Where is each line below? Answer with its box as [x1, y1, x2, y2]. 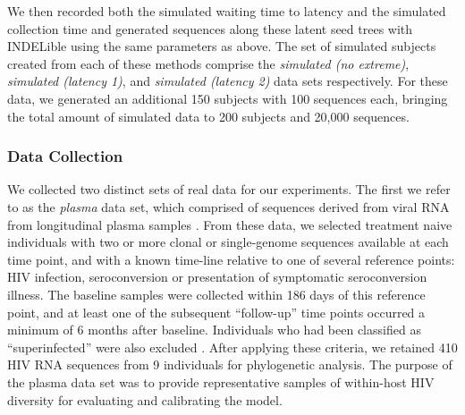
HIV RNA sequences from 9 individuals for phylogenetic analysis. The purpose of [7, 355, 452, 374]
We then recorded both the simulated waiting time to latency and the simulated [7, 2, 446, 20]
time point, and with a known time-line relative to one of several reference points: [7, 250, 455, 268]
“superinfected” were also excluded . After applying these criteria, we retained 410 [7, 337, 458, 356]
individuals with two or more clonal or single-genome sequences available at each [7, 233, 449, 251]
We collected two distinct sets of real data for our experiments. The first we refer [7, 180, 451, 199]
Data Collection [7, 145, 123, 167]
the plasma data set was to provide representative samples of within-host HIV [7, 372, 435, 391]
